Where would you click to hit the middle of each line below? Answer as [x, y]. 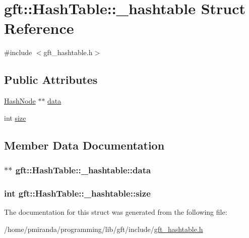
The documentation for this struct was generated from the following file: [116, 212]
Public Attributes [51, 80]
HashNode [20, 101]
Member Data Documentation [84, 145]
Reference [39, 28]
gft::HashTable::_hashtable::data [83, 170]
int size [15, 117]
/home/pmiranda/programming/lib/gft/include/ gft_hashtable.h [104, 229]
